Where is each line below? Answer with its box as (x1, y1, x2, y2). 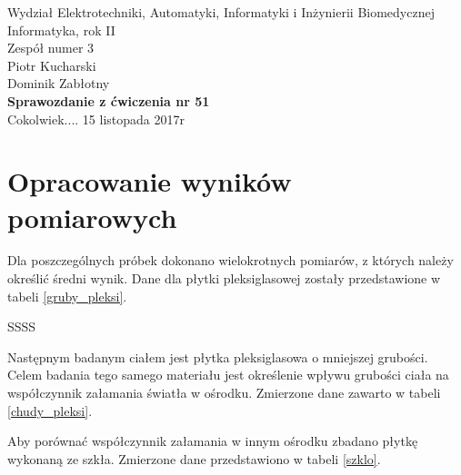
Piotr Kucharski (7, 55, 96, 74)
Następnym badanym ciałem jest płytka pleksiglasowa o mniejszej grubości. (7, 347, 428, 366)
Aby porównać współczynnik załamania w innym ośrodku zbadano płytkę (7, 431, 418, 450)
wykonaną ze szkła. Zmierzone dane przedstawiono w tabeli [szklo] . (7, 449, 381, 468)
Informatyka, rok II (7, 20, 115, 39)
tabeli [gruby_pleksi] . (7, 286, 127, 305)
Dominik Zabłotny (7, 74, 110, 93)
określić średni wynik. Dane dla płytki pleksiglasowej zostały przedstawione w (7, 269, 441, 288)
